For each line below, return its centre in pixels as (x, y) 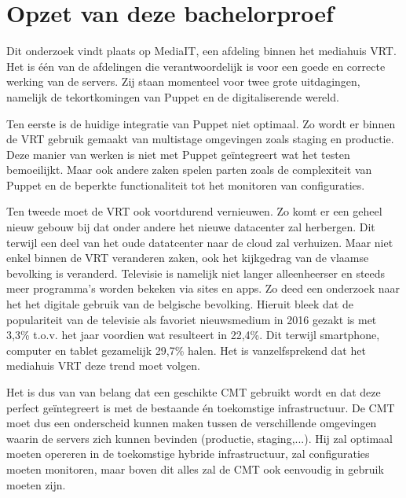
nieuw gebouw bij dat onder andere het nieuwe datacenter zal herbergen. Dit (191, 227)
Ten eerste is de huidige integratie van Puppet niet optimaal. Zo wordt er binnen (201, 123)
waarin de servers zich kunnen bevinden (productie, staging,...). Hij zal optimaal (199, 438)
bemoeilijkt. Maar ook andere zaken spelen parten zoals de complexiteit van (189, 170)
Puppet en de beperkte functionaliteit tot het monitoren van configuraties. (186, 184)
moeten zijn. (36, 484)
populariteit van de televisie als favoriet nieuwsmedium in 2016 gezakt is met (192, 319)
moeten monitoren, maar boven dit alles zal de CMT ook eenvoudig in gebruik (195, 468)
